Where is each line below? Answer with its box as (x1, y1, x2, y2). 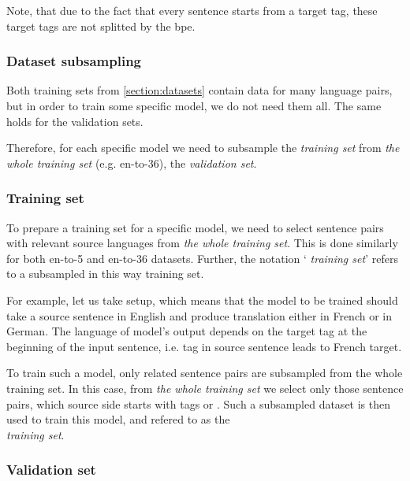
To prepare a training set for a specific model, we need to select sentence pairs (6, 219, 384, 235)
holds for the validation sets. (6, 113, 143, 129)
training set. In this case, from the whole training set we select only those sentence (6, 379, 404, 396)
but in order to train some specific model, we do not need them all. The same (6, 98, 382, 113)
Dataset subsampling (6, 51, 141, 71)
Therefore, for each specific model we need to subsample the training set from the (6, 139, 400, 156)
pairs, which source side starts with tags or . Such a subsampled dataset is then (6, 395, 391, 412)
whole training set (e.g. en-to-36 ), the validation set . (6, 154, 257, 171)
